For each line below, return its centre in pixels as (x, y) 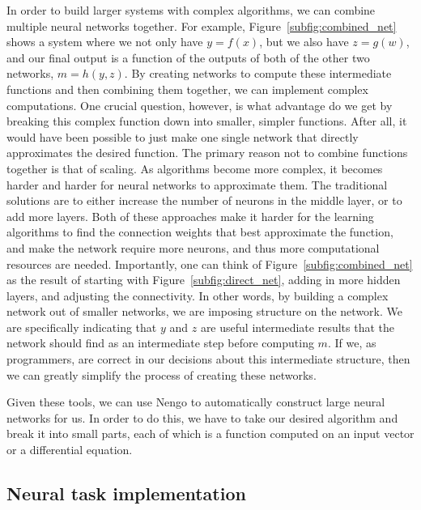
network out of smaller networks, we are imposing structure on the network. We (204, 311)
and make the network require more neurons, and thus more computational (193, 247)
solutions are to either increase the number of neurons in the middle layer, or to (204, 200)
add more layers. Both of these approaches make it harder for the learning (190, 216)
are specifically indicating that (82, 327)
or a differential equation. (70, 450)
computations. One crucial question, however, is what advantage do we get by (200, 105)
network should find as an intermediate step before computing (160, 343)
